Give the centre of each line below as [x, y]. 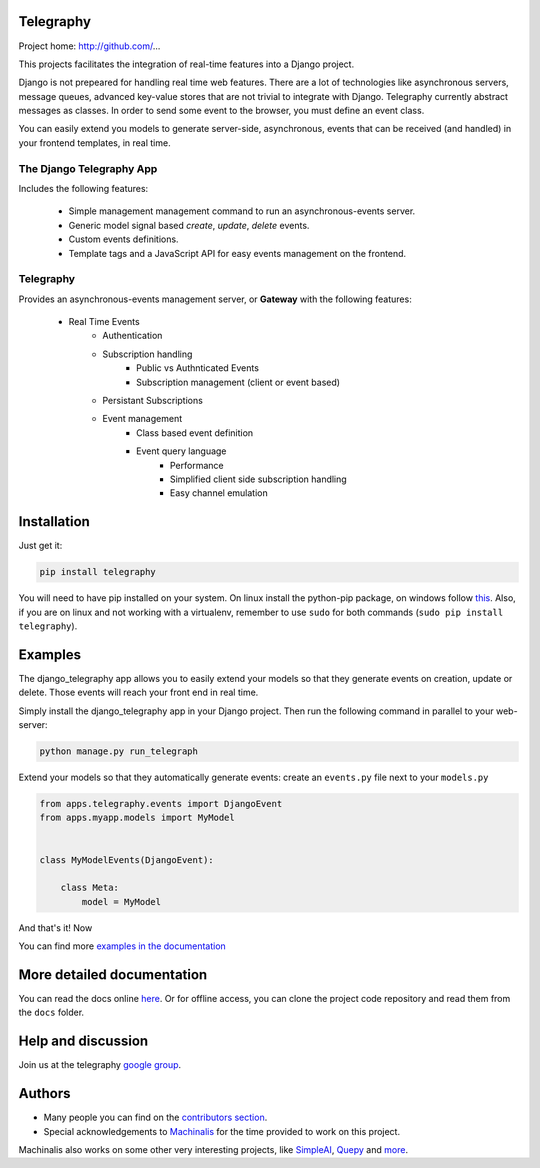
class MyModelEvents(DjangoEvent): [126, 859]
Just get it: [40, 546]
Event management [142, 419]
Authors [44, 1093]
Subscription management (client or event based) [238, 382]
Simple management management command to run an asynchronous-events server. [242, 211]
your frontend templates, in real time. [94, 142]
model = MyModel [121, 901]
